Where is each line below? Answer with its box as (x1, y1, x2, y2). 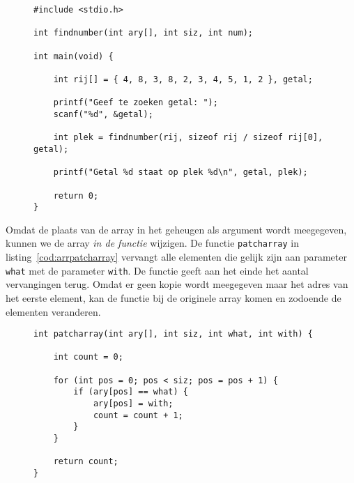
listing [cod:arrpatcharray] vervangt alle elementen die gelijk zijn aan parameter (6, 250, 347, 264)
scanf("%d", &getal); (53, 109, 153, 119)
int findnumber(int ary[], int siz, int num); (33, 28, 253, 38)
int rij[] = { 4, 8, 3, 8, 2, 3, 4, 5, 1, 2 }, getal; (53, 74, 313, 84)
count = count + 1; (93, 410, 183, 420)
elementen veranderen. (6, 304, 101, 319)
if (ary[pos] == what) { (73, 387, 188, 397)
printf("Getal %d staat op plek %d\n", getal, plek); (53, 167, 308, 178)
